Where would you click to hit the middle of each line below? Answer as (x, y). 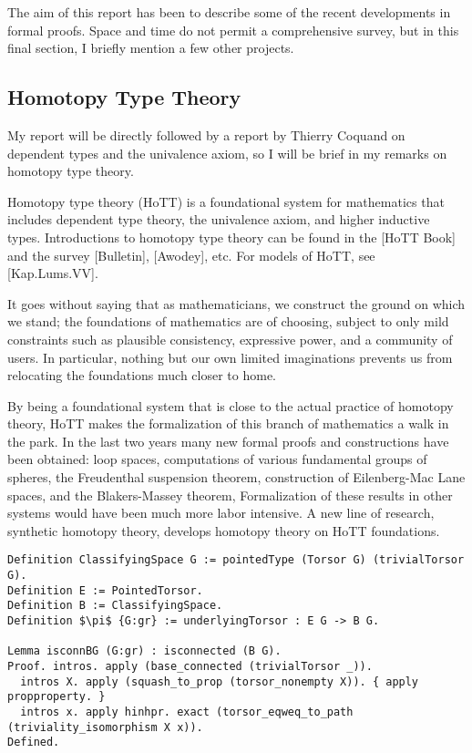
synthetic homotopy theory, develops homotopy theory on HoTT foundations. (224, 530)
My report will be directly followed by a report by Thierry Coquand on (206, 134)
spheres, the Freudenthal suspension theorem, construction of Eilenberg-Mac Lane (236, 477)
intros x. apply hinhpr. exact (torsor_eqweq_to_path (187, 712)
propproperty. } (56, 697)
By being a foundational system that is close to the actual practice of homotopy (231, 405)
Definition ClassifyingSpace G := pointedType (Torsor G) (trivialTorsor (236, 560)
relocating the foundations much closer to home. (142, 375)
